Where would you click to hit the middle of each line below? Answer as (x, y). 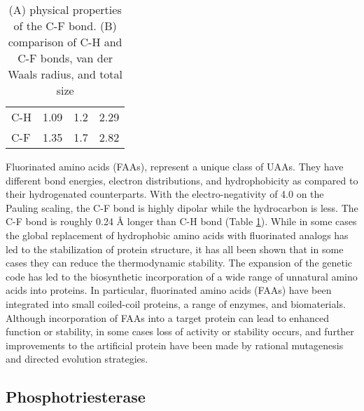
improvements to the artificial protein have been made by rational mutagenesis (175, 345)
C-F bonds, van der (65, 58)
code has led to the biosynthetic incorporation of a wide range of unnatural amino (182, 276)
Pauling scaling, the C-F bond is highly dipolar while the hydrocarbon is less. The (182, 207)
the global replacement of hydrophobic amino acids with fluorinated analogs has (177, 235)
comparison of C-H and (65, 42)
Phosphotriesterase (76, 397)
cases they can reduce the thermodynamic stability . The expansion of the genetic (179, 263)
